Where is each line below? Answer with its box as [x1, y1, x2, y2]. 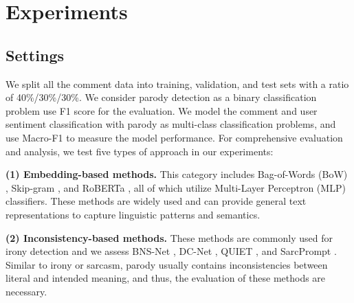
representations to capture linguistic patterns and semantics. [5, 207, 261, 221]
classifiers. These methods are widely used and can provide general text [5, 194, 307, 208]
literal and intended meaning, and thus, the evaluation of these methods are [5, 271, 326, 285]
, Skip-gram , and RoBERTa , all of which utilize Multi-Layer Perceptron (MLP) [5, 180, 346, 194]
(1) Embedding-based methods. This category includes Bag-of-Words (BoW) [5, 167, 348, 181]
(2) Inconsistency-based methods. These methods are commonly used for [5, 230, 333, 245]
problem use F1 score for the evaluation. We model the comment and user [5, 103, 318, 117]
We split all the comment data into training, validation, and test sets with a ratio [5, 76, 349, 91]
